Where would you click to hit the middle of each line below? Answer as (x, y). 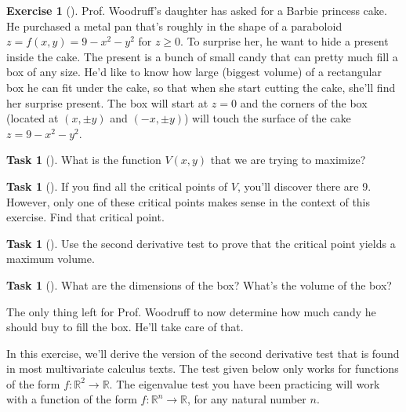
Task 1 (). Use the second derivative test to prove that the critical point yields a (201, 243)
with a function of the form (72, 399)
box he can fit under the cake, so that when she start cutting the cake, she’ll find (201, 87)
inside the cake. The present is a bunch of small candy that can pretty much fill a (202, 56)
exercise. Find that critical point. (85, 217)
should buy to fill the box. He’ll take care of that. (125, 327)
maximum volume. (51, 259)
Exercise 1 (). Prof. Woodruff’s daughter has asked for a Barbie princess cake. (197, 10)
